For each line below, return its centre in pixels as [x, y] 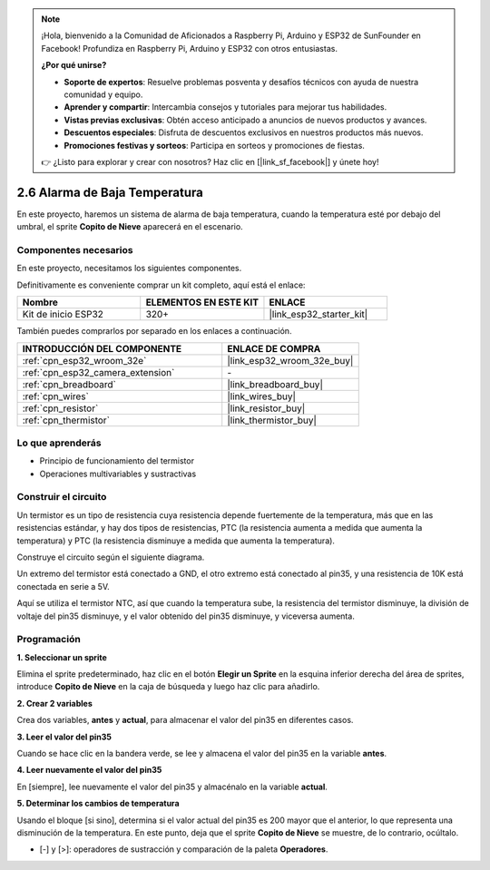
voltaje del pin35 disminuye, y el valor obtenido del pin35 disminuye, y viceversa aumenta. [186, 616]
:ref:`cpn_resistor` [60, 408]
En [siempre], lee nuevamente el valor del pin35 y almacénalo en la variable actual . [172, 787]
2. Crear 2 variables [54, 703]
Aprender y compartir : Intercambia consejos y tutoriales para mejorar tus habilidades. [225, 107]
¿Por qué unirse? [74, 65]
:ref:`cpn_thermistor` [66, 420]
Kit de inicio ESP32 [63, 315]
